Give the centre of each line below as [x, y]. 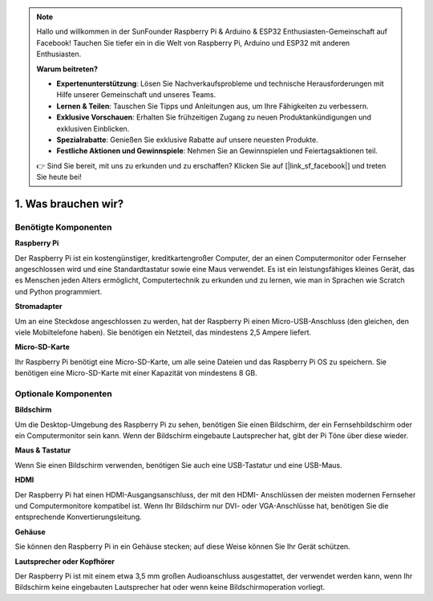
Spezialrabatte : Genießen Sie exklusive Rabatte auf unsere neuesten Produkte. [187, 140]
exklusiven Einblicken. [93, 128]
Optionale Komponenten [63, 393]
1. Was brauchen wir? [69, 203]
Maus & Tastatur [43, 450]
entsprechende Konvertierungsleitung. [78, 517]
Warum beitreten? [67, 69]
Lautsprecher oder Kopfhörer [65, 561]
